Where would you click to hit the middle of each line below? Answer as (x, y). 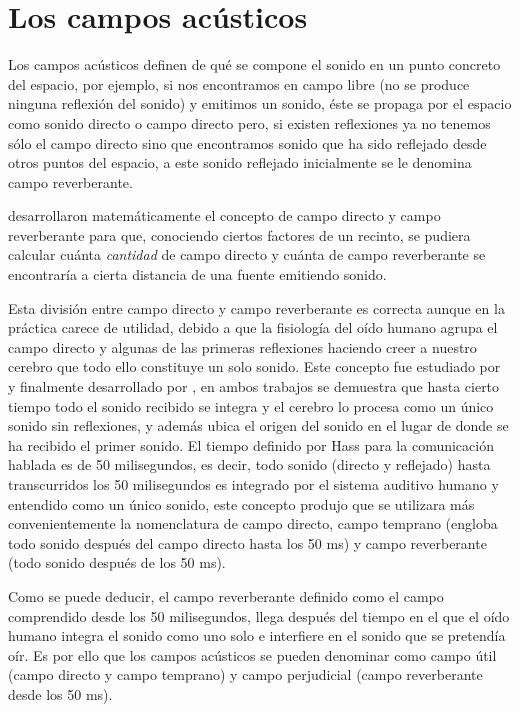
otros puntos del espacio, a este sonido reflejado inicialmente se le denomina (240, 162)
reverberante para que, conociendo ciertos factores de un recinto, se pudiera (239, 234)
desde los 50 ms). (60, 693)
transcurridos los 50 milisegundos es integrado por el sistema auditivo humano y (253, 484)
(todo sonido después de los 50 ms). (117, 562)
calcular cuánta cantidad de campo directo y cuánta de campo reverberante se (247, 254)
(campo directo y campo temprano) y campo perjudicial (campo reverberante (245, 674)
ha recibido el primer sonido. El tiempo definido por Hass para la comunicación (251, 444)
